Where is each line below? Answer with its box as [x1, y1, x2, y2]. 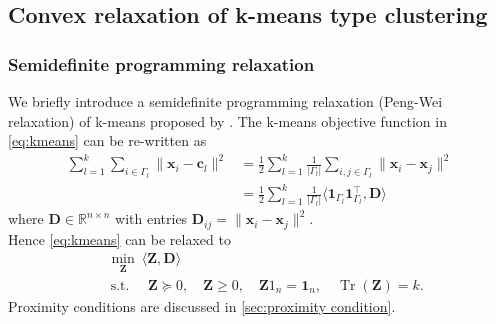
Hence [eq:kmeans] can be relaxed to [8, 228, 231, 249]
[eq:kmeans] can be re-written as [8, 130, 207, 151]
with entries [115, 208, 188, 229]
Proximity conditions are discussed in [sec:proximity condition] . [8, 295, 396, 316]
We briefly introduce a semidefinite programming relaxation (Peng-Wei [8, 91, 443, 111]
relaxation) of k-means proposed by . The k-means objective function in [8, 110, 447, 131]
